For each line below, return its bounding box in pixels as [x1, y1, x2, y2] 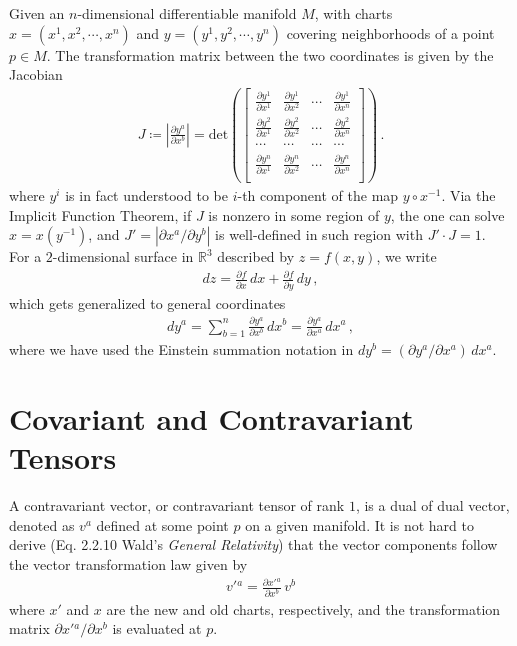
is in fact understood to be [65, 185, 228, 205]
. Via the [441, 185, 496, 205]
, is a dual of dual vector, [355, 495, 510, 516]
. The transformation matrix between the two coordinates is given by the [46, 44, 494, 65]
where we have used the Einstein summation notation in [9, 339, 354, 360]
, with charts [314, 3, 393, 23]
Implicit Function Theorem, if [9, 204, 192, 225]
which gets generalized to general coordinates [9, 292, 286, 313]
